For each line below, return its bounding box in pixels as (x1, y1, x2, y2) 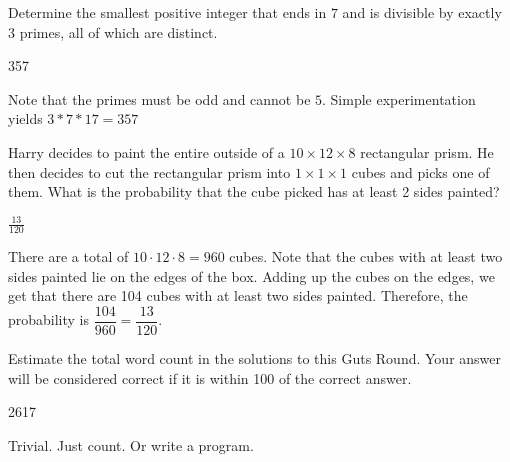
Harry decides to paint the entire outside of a (8, 141, 285, 162)
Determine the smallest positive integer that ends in (8, 2, 327, 22)
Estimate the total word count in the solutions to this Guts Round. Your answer (8, 347, 502, 368)
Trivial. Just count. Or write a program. (8, 434, 254, 455)
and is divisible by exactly (342, 2, 502, 22)
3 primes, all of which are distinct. (8, 21, 218, 42)
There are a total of (8, 246, 129, 267)
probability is (8, 309, 90, 330)
